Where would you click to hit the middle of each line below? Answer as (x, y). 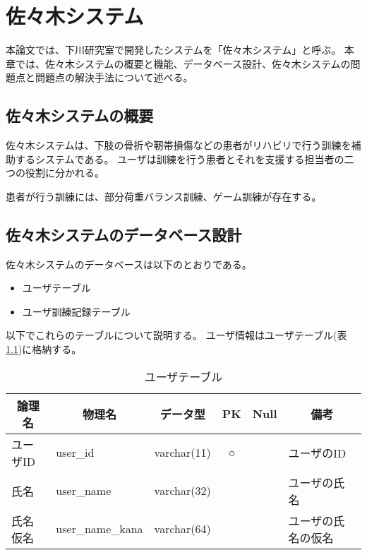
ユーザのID (317, 453)
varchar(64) (182, 529)
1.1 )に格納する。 (44, 349)
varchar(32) (182, 491)
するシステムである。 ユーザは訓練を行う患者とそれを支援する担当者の (180, 159)
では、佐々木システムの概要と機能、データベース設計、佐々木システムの (183, 63)
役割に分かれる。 (65, 173)
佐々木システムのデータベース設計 (124, 234)
